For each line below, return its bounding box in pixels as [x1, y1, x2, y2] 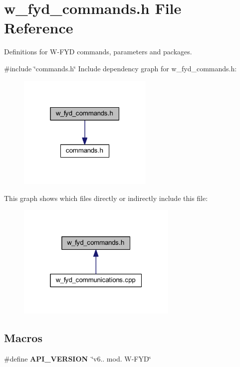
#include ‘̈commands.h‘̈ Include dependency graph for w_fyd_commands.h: [4, 63, 237, 73]
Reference [4, 17, 73, 38]
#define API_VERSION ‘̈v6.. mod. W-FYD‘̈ [4, 353, 151, 364]
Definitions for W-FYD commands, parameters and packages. [4, 46, 192, 57]
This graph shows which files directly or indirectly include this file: [4, 192, 208, 203]
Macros [4, 330, 42, 345]
